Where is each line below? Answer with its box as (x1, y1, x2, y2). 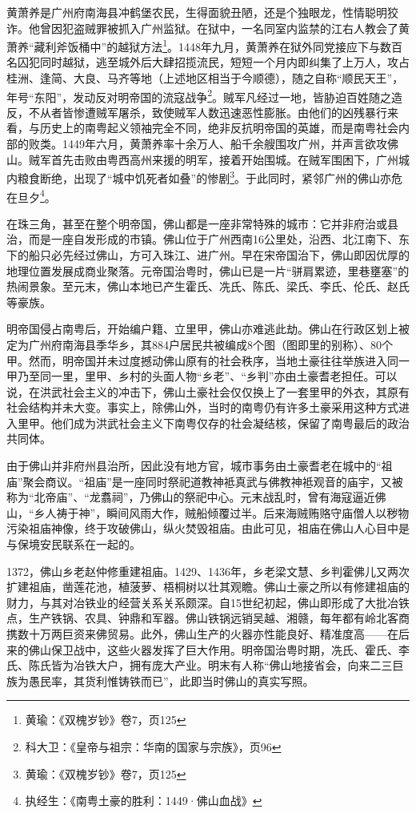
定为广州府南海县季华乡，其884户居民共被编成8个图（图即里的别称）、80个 (6, 336, 393, 352)
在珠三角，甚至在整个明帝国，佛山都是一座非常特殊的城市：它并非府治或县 (6, 215, 398, 231)
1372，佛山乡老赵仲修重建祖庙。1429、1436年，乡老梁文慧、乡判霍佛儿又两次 (6, 562, 410, 579)
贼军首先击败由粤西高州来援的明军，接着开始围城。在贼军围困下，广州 (28, 151, 398, 167)
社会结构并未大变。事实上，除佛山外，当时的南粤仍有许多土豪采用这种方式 (6, 399, 398, 416)
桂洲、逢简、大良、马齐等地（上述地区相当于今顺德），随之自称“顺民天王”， (6, 70, 404, 87)
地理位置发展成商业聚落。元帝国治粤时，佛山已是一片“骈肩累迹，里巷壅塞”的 (6, 262, 410, 279)
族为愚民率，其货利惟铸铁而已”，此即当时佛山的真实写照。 (6, 672, 314, 689)
